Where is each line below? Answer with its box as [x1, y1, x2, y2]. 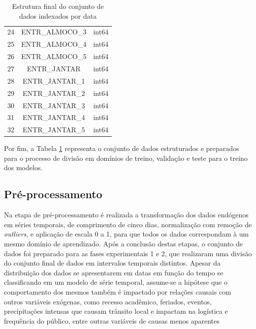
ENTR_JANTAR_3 [23, 100, 85, 110]
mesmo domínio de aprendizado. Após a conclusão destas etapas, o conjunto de [4, 239, 243, 249]
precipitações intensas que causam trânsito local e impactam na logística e [4, 306, 228, 316]
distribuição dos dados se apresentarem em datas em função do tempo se [4, 267, 224, 277]
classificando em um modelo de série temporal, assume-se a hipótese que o [4, 277, 227, 287]
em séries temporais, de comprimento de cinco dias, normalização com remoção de [4, 219, 252, 229]
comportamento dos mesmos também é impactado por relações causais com [4, 287, 231, 297]
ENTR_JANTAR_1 [23, 75, 85, 86]
